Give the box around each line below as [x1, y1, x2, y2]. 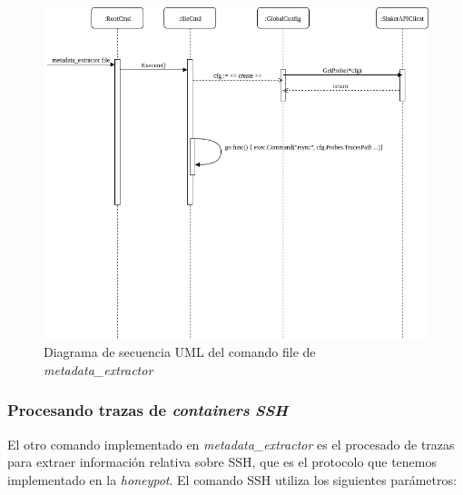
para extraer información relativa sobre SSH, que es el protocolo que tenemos [7, 452, 437, 471]
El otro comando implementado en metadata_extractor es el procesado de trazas [7, 434, 455, 453]
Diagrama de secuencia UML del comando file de [44, 342, 316, 361]
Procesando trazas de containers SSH [7, 399, 288, 421]
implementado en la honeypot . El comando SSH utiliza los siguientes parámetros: [7, 470, 457, 489]
